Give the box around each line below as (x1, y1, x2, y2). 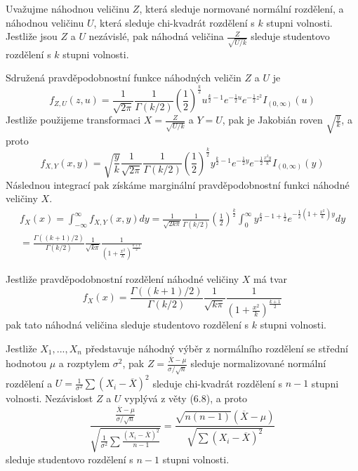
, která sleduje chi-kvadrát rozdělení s (93, 15, 255, 29)
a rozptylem (58, 356, 110, 371)
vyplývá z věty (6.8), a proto (124, 391, 248, 406)
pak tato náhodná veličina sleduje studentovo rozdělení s (6, 317, 249, 332)
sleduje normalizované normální (190, 356, 326, 371)
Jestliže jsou (6, 29, 58, 44)
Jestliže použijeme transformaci (6, 112, 141, 127)
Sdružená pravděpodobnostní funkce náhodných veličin (6, 70, 241, 85)
